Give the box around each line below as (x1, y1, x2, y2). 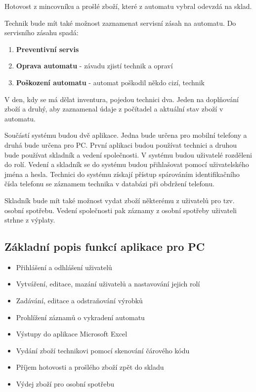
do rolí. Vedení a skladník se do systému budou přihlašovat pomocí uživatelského (4, 159, 249, 169)
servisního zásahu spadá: (4, 27, 79, 38)
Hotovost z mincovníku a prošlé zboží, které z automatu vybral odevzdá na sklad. (4, 1, 252, 11)
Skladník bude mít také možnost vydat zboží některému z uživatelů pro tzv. (4, 195, 235, 205)
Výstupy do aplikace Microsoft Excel (16, 329, 128, 339)
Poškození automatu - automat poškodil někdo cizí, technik (16, 77, 205, 87)
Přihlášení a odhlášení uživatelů (16, 262, 112, 272)
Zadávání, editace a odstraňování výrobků (16, 295, 143, 306)
